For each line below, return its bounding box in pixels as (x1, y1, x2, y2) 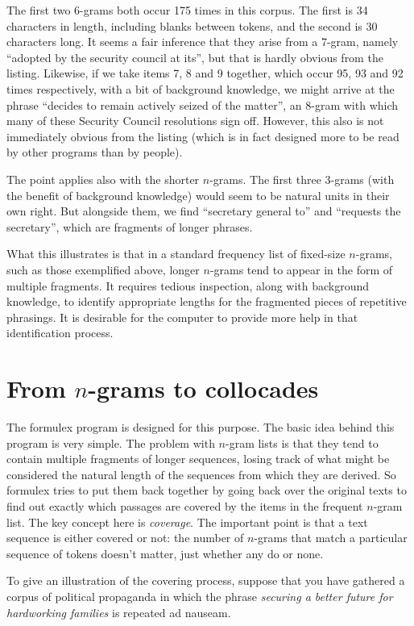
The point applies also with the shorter (6, 170, 200, 187)
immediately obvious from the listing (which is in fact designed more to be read (6, 127, 400, 144)
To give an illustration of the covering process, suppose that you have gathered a (6, 572, 405, 589)
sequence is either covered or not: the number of (6, 529, 244, 546)
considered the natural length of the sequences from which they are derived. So (6, 465, 396, 482)
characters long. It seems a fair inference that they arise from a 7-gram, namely (6, 33, 399, 50)
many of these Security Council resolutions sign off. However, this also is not (6, 112, 384, 129)
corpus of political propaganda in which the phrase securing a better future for (6, 587, 393, 604)
